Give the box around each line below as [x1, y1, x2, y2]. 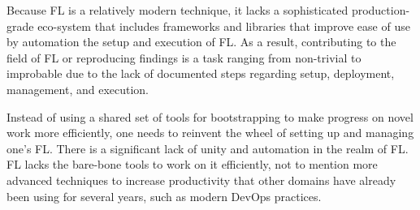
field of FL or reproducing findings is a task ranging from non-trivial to [6, 49, 362, 66]
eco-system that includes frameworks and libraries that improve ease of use [37, 17, 410, 34]
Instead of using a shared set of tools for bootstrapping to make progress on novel [6, 108, 414, 125]
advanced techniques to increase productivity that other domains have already [6, 171, 396, 188]
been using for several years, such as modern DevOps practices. [6, 187, 322, 204]
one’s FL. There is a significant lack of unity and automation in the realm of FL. [6, 139, 409, 156]
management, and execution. [6, 80, 149, 97]
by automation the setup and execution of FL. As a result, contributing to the [6, 33, 396, 50]
